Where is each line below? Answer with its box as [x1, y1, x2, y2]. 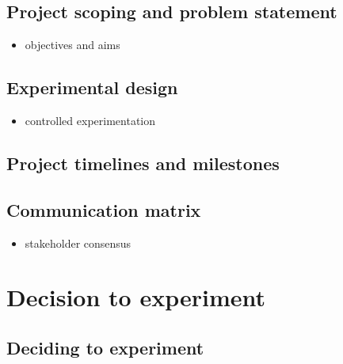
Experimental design [6, 75, 178, 100]
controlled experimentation [25, 112, 156, 128]
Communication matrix [6, 197, 201, 222]
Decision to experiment [6, 281, 265, 313]
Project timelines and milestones [6, 150, 280, 175]
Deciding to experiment [6, 335, 204, 359]
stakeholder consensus [25, 234, 131, 251]
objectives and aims [25, 36, 120, 53]
